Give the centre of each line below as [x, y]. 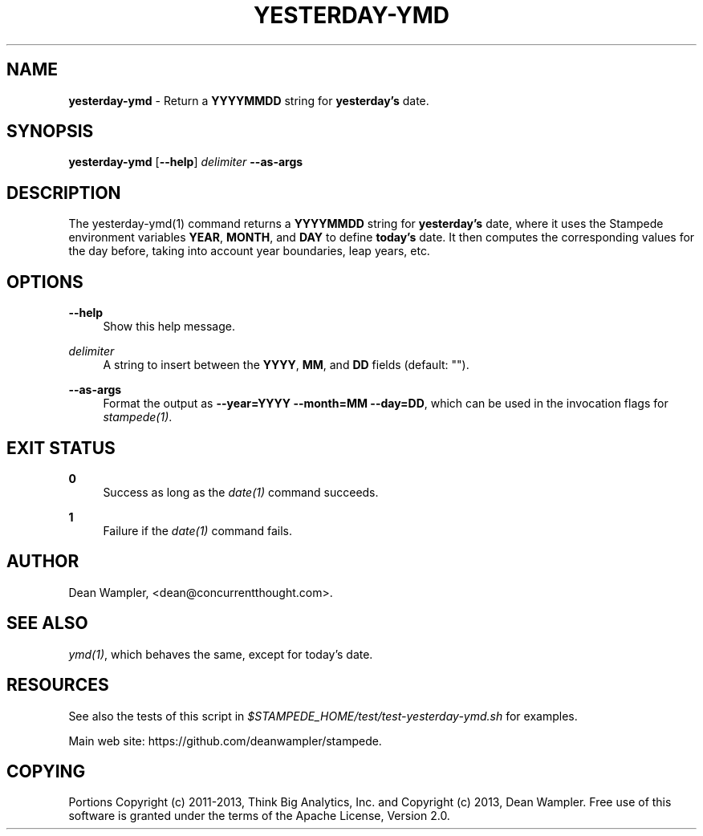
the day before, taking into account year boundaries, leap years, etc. [249, 251]
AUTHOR [43, 562]
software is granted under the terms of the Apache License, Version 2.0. [259, 816]
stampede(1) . [138, 417]
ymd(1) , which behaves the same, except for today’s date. [221, 654]
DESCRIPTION [64, 193]
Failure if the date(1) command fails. [197, 530]
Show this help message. [169, 327]
